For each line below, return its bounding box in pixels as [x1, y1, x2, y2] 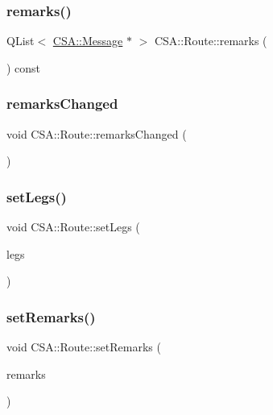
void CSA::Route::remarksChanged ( [6, 125, 187, 142]
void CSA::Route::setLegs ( [6, 218, 140, 235]
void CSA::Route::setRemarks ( [6, 338, 161, 355]
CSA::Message [52, 32, 123, 49]
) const [6, 59, 41, 76]
